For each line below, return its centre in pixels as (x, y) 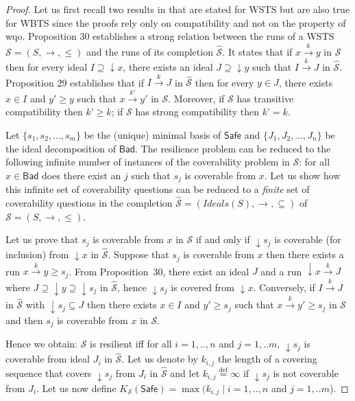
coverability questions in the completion (89, 202)
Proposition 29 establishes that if (75, 82)
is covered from (203, 287)
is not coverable (306, 373)
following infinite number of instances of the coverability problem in (148, 162)
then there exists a (305, 254)
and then (24, 320)
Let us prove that (42, 239)
